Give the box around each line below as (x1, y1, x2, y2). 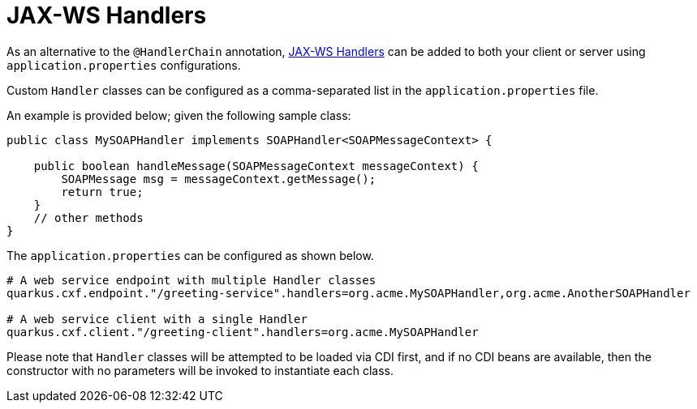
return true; (61, 185, 144, 198)
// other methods (33, 211, 144, 224)
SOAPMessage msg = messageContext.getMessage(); (61, 172, 376, 185)
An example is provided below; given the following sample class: (6, 108, 351, 122)
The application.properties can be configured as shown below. (6, 248, 374, 262)
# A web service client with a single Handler (6, 312, 308, 326)
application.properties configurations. (6, 58, 241, 72)
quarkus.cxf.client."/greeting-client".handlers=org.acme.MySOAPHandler (6, 325, 479, 339)
